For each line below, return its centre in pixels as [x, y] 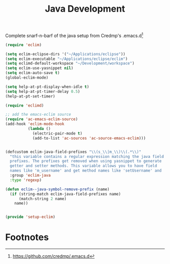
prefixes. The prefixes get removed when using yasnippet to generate [86, 161]
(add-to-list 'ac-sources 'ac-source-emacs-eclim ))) [89, 138]
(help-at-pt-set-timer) [30, 96]
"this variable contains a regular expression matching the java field [87, 156]
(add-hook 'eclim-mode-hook [35, 124]
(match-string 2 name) [42, 199]
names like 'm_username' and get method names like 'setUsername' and [86, 171]
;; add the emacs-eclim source [38, 115]
